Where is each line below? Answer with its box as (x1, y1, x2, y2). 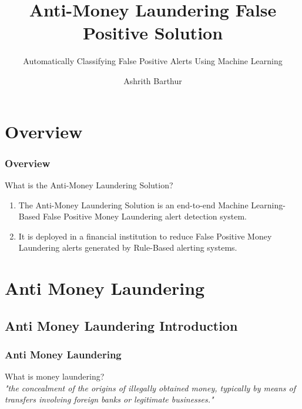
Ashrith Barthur (123, 74, 182, 87)
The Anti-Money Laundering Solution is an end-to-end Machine (18, 198, 249, 211)
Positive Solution (82, 21, 223, 45)
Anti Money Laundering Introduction (5, 316, 238, 334)
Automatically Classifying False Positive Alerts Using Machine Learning (23, 55, 283, 67)
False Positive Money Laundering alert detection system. (42, 210, 247, 222)
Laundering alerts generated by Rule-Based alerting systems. (18, 241, 237, 254)
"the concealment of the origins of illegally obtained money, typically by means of (5, 381, 296, 394)
